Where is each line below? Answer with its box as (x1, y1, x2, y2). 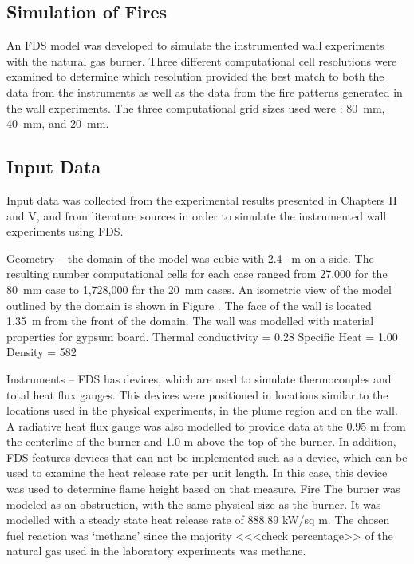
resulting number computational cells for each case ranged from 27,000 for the (6, 265, 388, 282)
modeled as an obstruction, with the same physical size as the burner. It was (6, 495, 381, 512)
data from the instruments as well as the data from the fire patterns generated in (6, 83, 403, 100)
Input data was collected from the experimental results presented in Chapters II (6, 191, 397, 208)
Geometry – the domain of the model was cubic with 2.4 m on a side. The (6, 249, 374, 266)
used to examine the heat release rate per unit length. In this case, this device (6, 464, 388, 481)
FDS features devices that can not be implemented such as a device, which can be (6, 448, 408, 465)
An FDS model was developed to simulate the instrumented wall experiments (6, 37, 384, 54)
